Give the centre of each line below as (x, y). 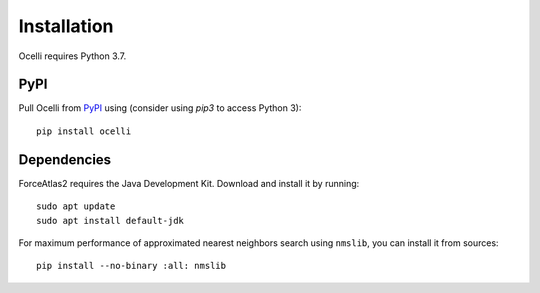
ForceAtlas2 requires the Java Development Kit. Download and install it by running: (189, 183)
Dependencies (65, 159)
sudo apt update (76, 206)
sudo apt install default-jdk (110, 220)
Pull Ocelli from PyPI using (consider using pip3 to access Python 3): (160, 108)
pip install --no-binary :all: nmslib (131, 266)
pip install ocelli (84, 131)
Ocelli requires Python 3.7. (72, 56)
